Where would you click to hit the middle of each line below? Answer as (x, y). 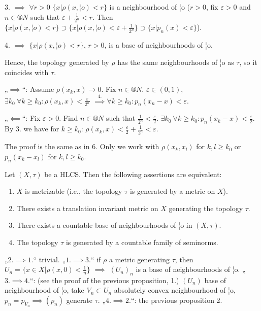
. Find (69, 118)
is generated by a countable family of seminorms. (142, 242)
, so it (248, 62)
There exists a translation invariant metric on (87, 208)
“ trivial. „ (49, 259)
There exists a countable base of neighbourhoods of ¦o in (104, 225)
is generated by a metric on (172, 191)
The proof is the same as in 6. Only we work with (82, 146)
